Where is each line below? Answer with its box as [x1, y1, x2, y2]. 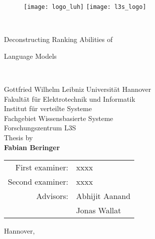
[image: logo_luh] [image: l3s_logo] [24, 3, 147, 10]
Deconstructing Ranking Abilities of [4, 34, 113, 44]
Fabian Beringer [4, 142, 60, 152]
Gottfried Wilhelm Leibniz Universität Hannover [4, 84, 152, 94]
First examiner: [15, 161, 69, 173]
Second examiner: [8, 176, 69, 188]
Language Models [4, 50, 57, 61]
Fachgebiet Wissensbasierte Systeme [4, 113, 114, 123]
